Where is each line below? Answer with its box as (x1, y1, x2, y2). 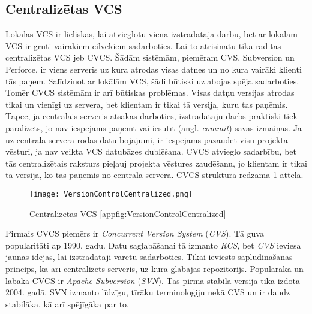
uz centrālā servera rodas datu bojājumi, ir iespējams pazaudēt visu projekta (5, 133, 288, 146)
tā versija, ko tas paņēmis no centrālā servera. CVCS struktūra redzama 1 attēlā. (5, 168, 304, 181)
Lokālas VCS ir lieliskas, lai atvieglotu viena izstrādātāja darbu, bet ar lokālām (5, 28, 298, 40)
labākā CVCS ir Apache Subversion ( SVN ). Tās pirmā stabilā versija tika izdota (5, 274, 300, 286)
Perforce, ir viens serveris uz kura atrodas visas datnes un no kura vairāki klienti (5, 62, 302, 75)
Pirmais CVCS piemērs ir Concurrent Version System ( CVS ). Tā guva (5, 227, 264, 240)
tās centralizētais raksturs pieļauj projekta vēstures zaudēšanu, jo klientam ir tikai (5, 156, 307, 169)
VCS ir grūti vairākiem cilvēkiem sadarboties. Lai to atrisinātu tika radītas (5, 39, 281, 52)
